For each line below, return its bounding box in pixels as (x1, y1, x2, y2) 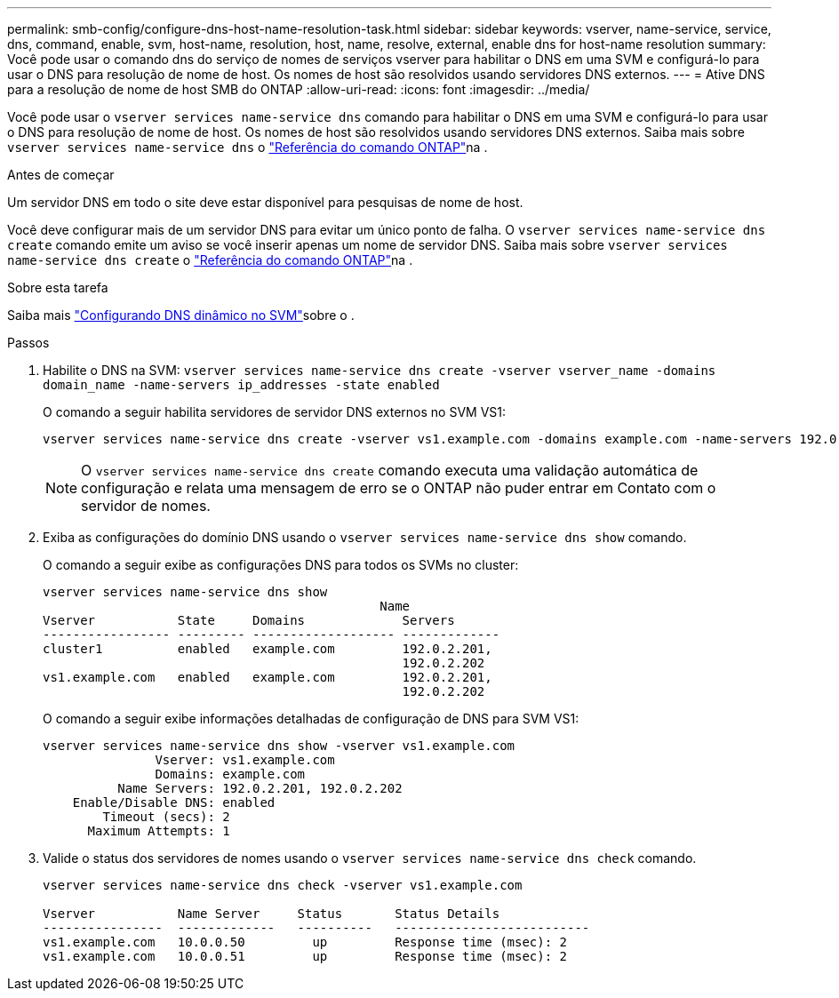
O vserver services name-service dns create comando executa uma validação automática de (81, 461, 699, 479)
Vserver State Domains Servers (43, 613, 455, 627)
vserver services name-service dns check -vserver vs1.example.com (43, 878, 523, 892)
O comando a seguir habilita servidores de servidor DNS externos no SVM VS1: (43, 404, 507, 419)
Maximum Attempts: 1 (87, 824, 230, 838)
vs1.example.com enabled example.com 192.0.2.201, (43, 670, 492, 684)
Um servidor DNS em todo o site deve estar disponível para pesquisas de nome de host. (7, 195, 523, 210)
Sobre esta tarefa (7, 280, 108, 295)
